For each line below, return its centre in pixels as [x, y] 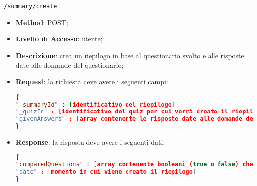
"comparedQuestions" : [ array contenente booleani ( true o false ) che [134, 165]
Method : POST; [42, 22]
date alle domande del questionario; [69, 65]
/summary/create [31, 6]
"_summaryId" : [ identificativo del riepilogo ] [95, 104]
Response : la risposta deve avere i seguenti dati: [90, 142]
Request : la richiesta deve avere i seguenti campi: [92, 82]
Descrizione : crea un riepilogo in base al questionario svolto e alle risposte [130, 55]
